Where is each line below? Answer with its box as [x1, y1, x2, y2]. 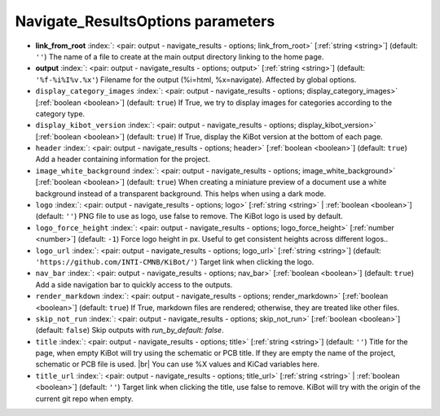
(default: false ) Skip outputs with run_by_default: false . [35, 326, 224, 335]
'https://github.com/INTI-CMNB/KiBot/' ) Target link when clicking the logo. [35, 256, 315, 266]
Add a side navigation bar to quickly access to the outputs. [35, 279, 233, 289]
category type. [35, 108, 86, 118]
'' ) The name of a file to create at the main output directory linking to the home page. [35, 51, 324, 61]
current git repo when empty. [35, 393, 134, 403]
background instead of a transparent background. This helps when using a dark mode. [35, 188, 326, 199]
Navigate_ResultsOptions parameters [15, 12, 275, 30]
